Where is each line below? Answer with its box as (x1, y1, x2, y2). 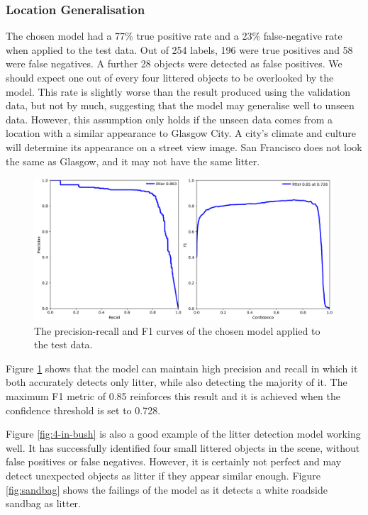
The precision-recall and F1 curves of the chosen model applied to (34, 323, 320, 338)
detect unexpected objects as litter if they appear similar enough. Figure (6, 467, 320, 482)
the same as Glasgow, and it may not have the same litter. (6, 153, 260, 168)
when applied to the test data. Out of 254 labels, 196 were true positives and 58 (6, 42, 353, 57)
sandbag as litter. (6, 496, 81, 511)
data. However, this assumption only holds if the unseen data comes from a (6, 111, 333, 126)
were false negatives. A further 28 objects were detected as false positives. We (6, 56, 342, 71)
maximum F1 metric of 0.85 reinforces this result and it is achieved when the (6, 388, 340, 403)
